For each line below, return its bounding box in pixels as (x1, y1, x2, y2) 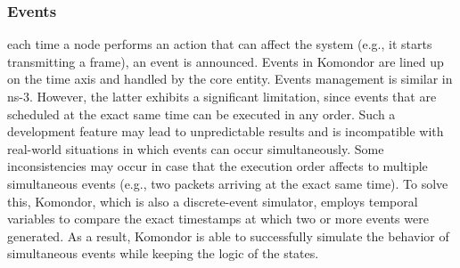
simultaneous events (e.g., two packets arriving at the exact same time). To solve (7, 174, 448, 192)
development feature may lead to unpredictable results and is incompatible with (7, 122, 444, 141)
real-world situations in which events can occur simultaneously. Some (7, 139, 384, 158)
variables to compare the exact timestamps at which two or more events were (7, 209, 429, 228)
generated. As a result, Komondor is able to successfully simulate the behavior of (7, 226, 449, 245)
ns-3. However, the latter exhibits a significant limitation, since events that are (7, 87, 437, 105)
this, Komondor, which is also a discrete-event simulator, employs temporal (7, 191, 418, 210)
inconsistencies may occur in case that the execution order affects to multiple (7, 157, 428, 175)
